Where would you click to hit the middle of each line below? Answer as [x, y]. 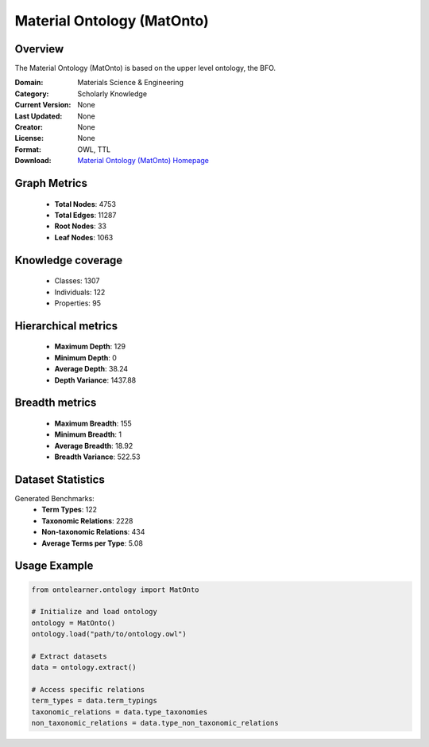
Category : [32, 93]
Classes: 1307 [77, 281]
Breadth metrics [56, 403]
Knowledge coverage [69, 260]
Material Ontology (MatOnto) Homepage [143, 161]
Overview [39, 49]
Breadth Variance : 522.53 [97, 457]
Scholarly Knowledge [112, 93]
